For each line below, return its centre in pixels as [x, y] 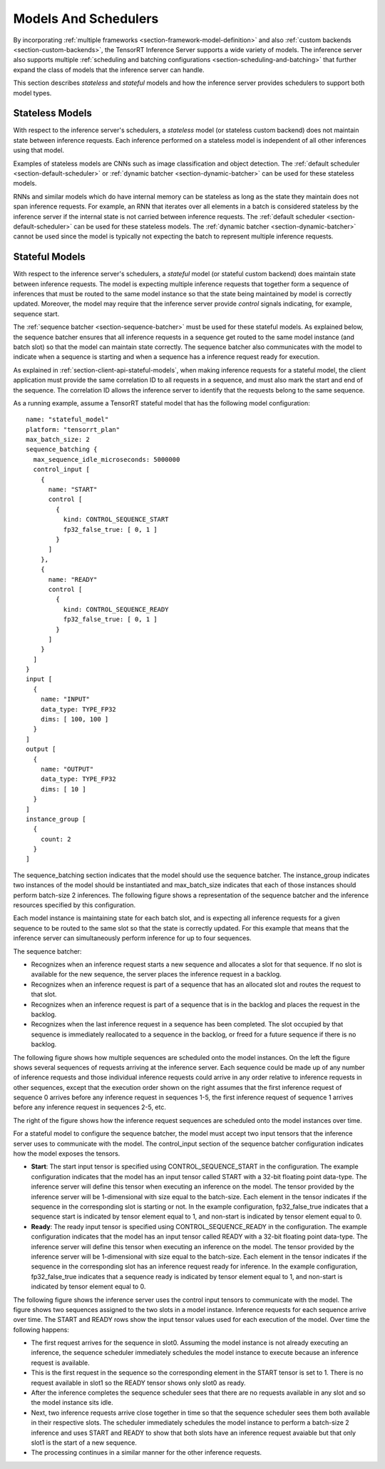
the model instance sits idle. [72, 1403]
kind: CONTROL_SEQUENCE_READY [116, 609]
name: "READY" [73, 579]
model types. [32, 93]
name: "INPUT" [65, 699]
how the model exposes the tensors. [67, 1154]
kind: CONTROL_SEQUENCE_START [116, 520]
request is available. [60, 1363]
